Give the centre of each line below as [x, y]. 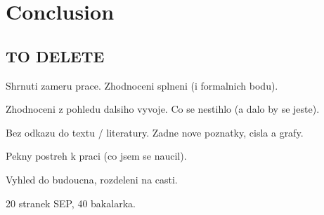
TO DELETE [55, 56]
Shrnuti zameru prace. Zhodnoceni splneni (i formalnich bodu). [142, 85]
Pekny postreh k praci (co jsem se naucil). [96, 156]
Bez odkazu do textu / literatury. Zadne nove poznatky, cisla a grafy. [155, 132]
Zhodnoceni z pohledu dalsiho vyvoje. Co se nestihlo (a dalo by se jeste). [163, 109]
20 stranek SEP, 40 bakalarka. [71, 203]
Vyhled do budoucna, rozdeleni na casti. [92, 179]
